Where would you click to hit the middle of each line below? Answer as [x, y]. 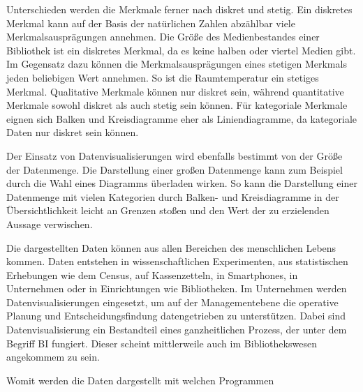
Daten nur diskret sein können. [73, 132]
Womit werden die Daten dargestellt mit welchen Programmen [140, 380]
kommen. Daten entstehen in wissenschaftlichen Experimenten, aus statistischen [177, 261]
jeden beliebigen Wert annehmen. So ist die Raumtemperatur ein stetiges [163, 77]
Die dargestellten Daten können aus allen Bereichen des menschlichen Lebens [171, 247]
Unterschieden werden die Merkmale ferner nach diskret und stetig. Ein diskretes [179, 9]
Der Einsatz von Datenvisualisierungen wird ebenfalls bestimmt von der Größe [175, 155]
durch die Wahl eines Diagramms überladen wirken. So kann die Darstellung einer [182, 183]
